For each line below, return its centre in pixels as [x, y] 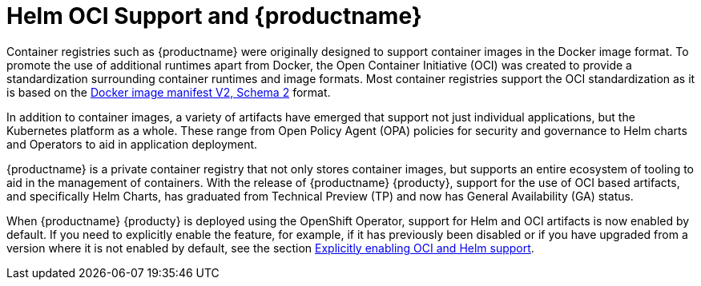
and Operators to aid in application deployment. [132, 144]
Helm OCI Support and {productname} [214, 16]
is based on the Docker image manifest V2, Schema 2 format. [169, 92]
